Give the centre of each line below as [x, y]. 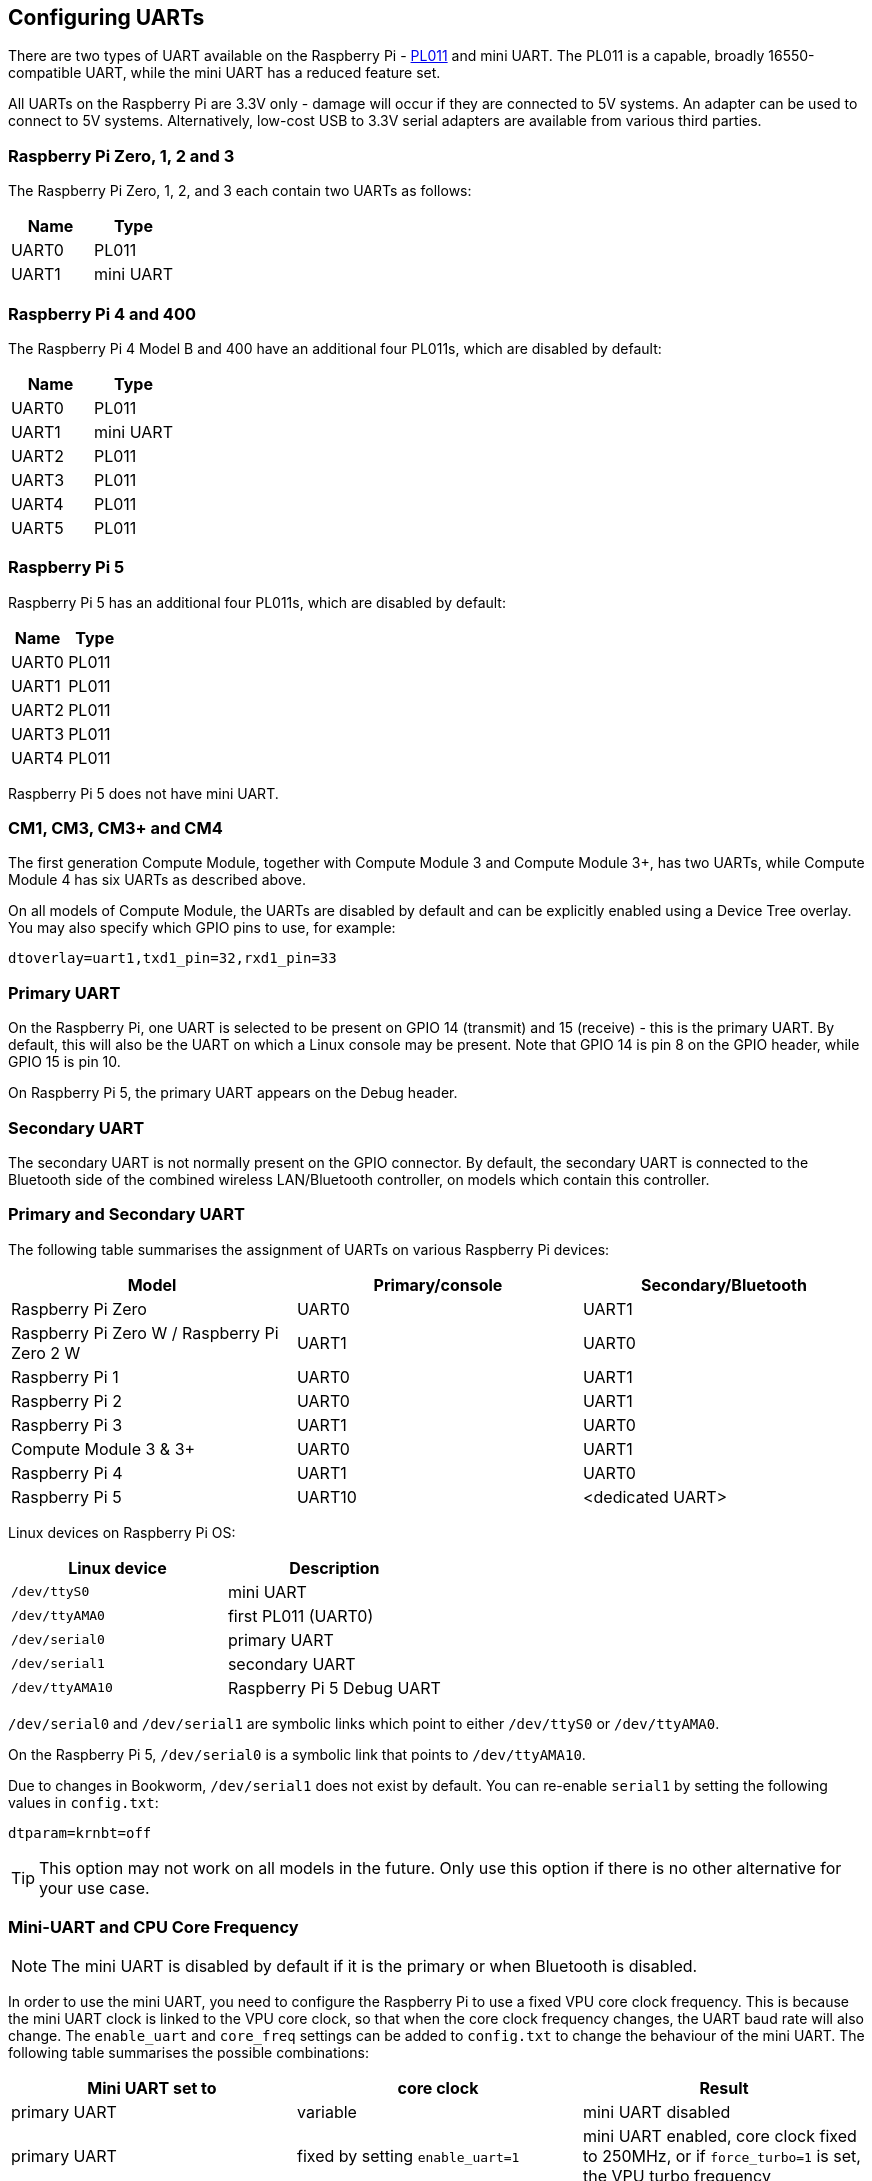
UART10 [326, 1496]
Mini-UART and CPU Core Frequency [153, 1927]
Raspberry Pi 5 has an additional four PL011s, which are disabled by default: [257, 602]
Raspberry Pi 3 [67, 1424]
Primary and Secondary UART [126, 1214]
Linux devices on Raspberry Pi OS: [122, 1532]
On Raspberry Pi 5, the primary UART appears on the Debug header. [233, 1093]
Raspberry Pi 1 [65, 1376]
